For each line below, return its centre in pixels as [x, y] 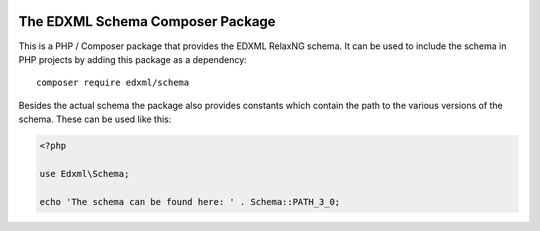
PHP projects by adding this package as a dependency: [132, 59]
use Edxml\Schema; [84, 173]
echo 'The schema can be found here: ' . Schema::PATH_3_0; [190, 201]
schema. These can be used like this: [95, 119]
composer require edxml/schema [113, 83]
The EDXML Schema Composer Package [147, 21]
